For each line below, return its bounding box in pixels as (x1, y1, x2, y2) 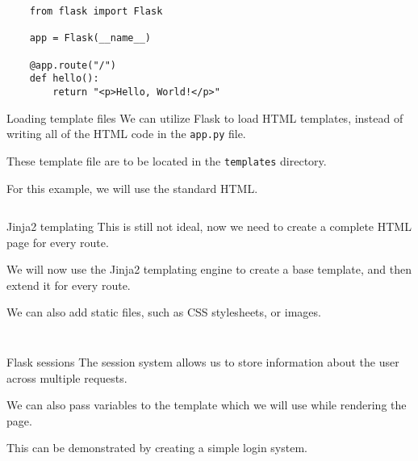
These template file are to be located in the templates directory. (6, 152, 327, 169)
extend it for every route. (6, 276, 131, 293)
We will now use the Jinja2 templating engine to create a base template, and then (6, 261, 412, 278)
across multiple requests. (6, 369, 127, 386)
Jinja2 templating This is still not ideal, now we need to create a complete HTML (6, 218, 412, 235)
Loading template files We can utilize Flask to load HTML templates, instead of (6, 109, 403, 126)
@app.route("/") (29, 59, 117, 71)
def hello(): (29, 73, 99, 85)
